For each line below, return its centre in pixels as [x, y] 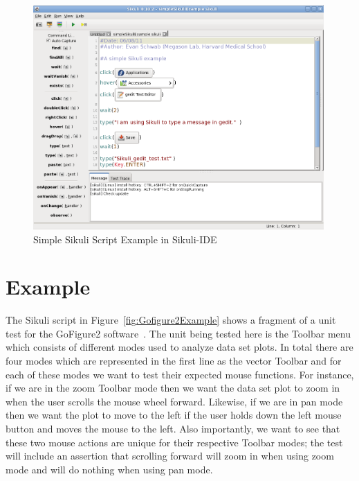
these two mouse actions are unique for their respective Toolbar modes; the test [174, 442]
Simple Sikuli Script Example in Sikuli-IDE [125, 239]
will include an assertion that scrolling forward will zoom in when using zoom [170, 456]
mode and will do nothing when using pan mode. [109, 469]
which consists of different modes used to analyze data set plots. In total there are [179, 347]
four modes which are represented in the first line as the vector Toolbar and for [174, 361]
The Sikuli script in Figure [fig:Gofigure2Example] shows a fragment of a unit [171, 320]
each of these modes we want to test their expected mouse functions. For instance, [180, 374]
